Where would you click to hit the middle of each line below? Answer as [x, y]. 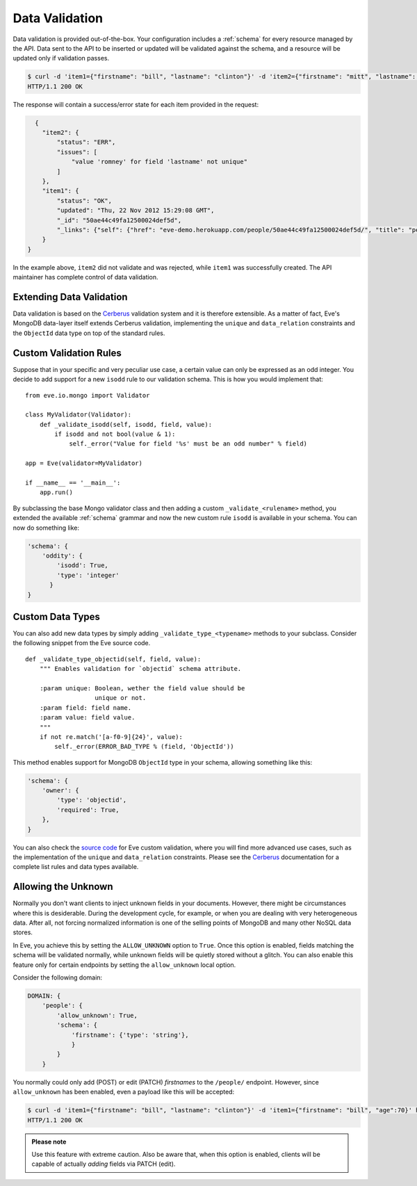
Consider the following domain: [58, 977]
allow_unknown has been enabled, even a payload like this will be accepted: [124, 1092]
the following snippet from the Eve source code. [82, 643]
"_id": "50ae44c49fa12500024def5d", [119, 220]
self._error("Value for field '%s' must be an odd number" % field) [188, 444]
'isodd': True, [83, 566]
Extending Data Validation [70, 296]
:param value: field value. [87, 717]
